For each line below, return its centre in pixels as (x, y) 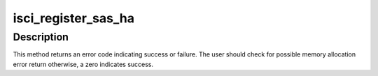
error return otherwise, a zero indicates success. (83, 64)
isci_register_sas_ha (73, 18)
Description (41, 37)
